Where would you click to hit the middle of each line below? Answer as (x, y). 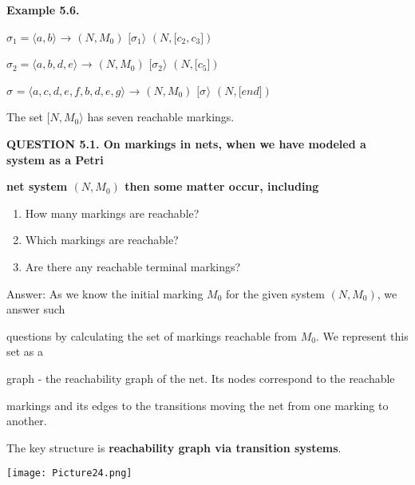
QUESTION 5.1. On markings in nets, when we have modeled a (186, 143)
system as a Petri (55, 159)
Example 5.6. (43, 10)
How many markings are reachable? (112, 213)
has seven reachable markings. (161, 117)
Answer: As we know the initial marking (105, 293)
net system (37, 186)
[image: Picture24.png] (69, 473)
